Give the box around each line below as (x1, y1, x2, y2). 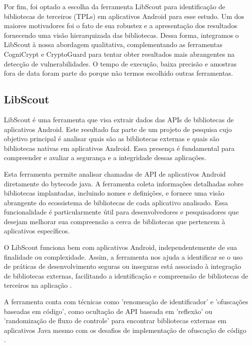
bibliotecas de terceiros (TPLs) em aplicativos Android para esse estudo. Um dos (4, 11, 244, 21)
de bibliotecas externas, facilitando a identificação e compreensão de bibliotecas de (4, 270, 248, 280)
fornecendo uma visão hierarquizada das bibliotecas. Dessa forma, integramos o (4, 30, 239, 40)
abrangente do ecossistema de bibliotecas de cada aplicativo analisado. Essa (4, 197, 228, 207)
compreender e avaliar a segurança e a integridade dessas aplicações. (4, 152, 206, 163)
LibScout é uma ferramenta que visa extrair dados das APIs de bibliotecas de (4, 114, 234, 124)
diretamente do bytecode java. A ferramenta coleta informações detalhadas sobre (4, 178, 244, 188)
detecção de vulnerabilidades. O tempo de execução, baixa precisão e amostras (4, 58, 237, 68)
